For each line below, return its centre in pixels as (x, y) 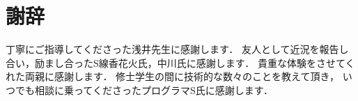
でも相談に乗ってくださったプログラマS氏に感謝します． (144, 90)
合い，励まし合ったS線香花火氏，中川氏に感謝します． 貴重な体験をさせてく (180, 62)
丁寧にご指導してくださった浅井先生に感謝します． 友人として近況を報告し (177, 49)
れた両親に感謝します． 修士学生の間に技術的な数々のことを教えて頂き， (172, 76)
